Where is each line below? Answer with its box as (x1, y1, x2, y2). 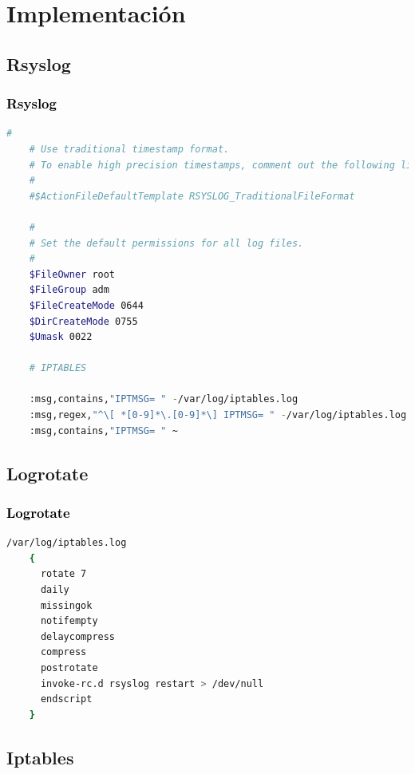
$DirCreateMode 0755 (29, 315, 138, 327)
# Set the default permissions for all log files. (29, 237, 304, 249)
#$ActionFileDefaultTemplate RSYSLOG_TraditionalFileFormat (29, 190, 355, 202)
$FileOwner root (29, 268, 116, 280)
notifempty (40, 615, 98, 627)
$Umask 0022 (29, 331, 93, 343)
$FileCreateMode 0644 (29, 299, 144, 311)
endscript (40, 693, 93, 705)
